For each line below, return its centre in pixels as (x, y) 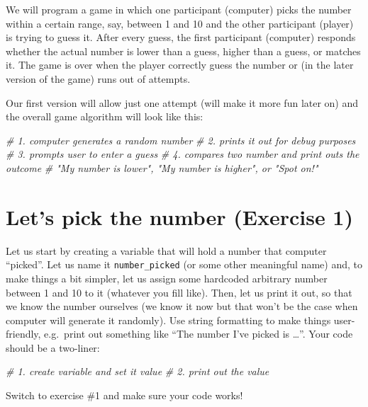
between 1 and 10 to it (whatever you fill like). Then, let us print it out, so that (179, 292)
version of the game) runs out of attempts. (98, 78)
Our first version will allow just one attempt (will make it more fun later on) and (182, 102)
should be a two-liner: (53, 347)
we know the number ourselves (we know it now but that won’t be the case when (182, 306)
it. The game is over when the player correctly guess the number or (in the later (180, 65)
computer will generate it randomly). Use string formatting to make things (168, 320)
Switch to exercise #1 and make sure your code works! (124, 395)
